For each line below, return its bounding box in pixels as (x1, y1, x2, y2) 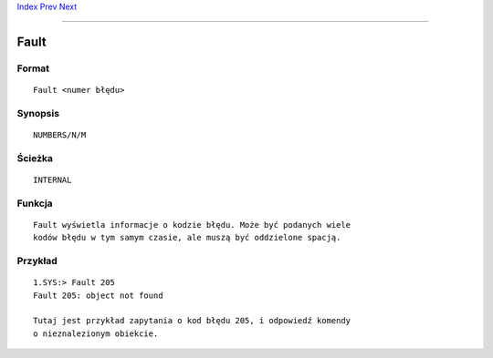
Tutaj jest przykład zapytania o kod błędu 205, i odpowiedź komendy (33, 315, 351, 326)
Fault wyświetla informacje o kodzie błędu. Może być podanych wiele (33, 220, 351, 230)
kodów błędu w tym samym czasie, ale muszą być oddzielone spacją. (33, 232, 341, 243)
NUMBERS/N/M (33, 129, 87, 140)
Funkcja (16, 197, 54, 210)
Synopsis (16, 107, 59, 119)
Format (16, 62, 50, 75)
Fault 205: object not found (33, 290, 163, 301)
